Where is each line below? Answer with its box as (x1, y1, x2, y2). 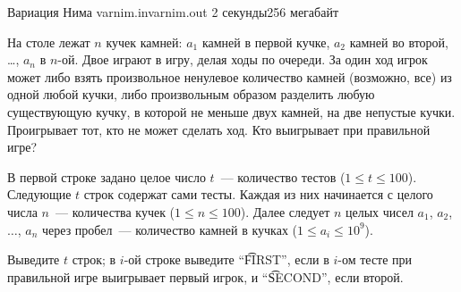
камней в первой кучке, (201, 32, 330, 51)
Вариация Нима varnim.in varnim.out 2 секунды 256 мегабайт (7, 3, 338, 21)
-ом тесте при (337, 250, 413, 269)
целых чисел (345, 202, 414, 221)
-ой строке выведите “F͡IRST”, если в (124, 250, 329, 269)
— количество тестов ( (220, 167, 346, 186)
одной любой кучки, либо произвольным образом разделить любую (7, 85, 375, 104)
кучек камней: (106, 32, 183, 51)
